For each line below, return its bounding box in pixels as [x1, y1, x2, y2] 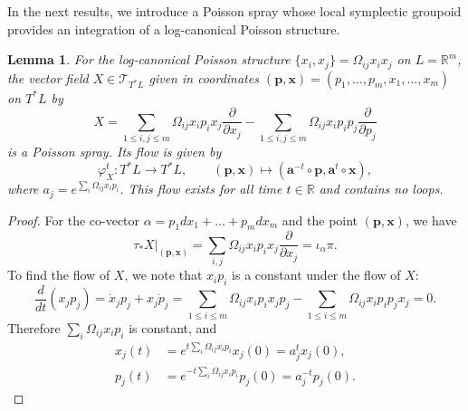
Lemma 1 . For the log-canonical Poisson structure [7, 50, 291, 69]
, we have [405, 210, 457, 229]
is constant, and [129, 318, 217, 337]
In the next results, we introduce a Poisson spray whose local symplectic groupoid [7, 2, 462, 20]
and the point [282, 210, 358, 229]
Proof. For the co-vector [7, 210, 140, 229]
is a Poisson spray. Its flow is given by [7, 142, 222, 161]
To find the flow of [7, 265, 110, 284]
